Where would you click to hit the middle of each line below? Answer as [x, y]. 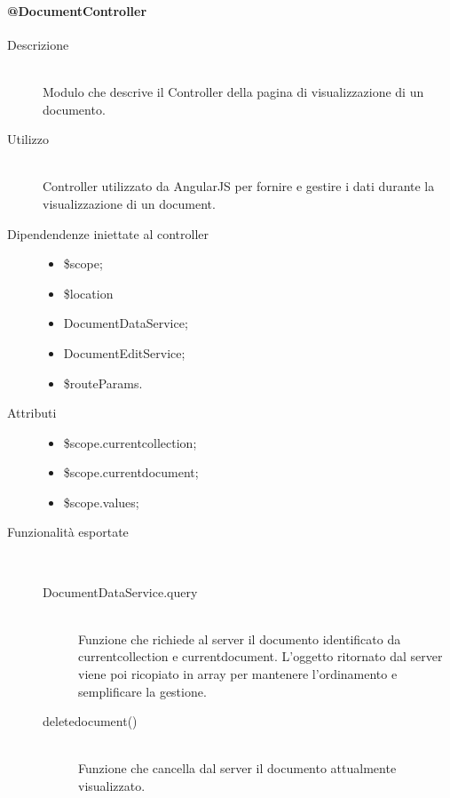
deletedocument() [90, 721]
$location [88, 293]
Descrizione [38, 44]
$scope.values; [101, 502]
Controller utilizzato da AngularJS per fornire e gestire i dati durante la [239, 186]
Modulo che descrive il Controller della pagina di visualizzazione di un [233, 91]
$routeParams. [103, 383]
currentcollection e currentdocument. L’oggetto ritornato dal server [261, 656]
